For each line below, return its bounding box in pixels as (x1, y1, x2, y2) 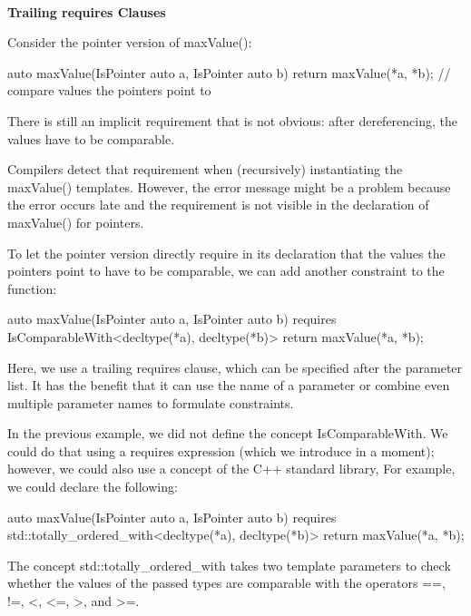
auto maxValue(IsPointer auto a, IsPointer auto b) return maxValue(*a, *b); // (7, 63, 451, 82)
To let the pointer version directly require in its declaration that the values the (7, 243, 446, 262)
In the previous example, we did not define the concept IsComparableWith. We (7, 424, 448, 443)
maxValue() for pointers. (7, 212, 144, 231)
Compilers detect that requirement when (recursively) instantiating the (7, 160, 403, 179)
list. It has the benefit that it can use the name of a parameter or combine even (7, 376, 450, 395)
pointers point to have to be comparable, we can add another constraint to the (7, 261, 445, 280)
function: (7, 279, 57, 298)
